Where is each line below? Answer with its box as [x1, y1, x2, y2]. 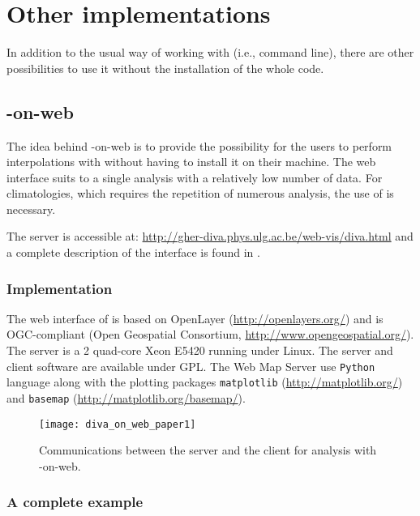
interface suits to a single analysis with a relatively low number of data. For [6, 168, 383, 186]
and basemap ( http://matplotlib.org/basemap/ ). [6, 389, 246, 406]
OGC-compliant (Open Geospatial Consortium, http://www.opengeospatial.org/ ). [6, 326, 414, 343]
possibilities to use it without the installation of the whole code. [6, 59, 324, 76]
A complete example [6, 492, 144, 512]
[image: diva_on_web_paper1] [39, 418, 196, 430]
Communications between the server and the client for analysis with [39, 441, 377, 458]
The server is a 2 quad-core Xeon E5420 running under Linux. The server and [6, 342, 393, 359]
